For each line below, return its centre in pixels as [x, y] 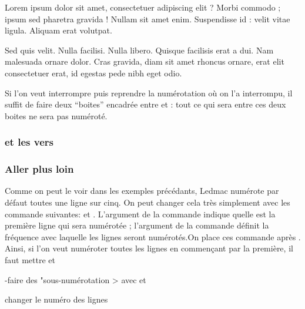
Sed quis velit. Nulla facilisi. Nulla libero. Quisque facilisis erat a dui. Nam [139, 50]
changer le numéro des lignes [56, 299]
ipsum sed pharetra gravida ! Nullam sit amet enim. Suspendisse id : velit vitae [148, 19]
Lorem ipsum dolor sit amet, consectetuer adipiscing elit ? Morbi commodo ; [143, 7]
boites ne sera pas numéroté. [56, 115]
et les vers [29, 142]
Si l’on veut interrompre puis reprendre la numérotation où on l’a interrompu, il [149, 93]
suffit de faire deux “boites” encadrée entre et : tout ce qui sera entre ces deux [145, 104]
